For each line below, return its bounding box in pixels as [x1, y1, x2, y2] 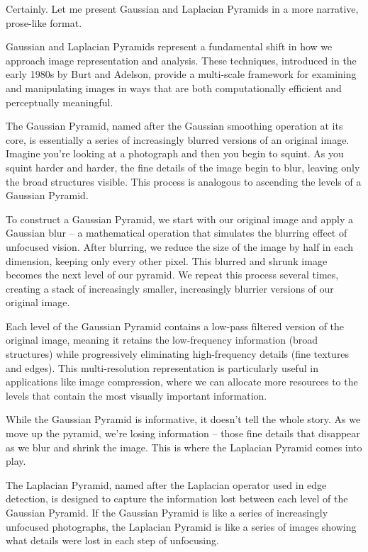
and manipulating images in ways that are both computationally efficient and [6, 80, 342, 95]
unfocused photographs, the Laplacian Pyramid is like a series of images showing [6, 519, 357, 534]
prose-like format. [6, 15, 82, 30]
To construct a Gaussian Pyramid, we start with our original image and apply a [6, 211, 354, 226]
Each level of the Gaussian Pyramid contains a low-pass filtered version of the [6, 318, 345, 333]
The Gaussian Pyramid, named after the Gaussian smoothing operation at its [6, 118, 343, 133]
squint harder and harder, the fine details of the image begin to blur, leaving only [6, 159, 360, 174]
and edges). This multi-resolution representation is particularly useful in [6, 360, 318, 375]
